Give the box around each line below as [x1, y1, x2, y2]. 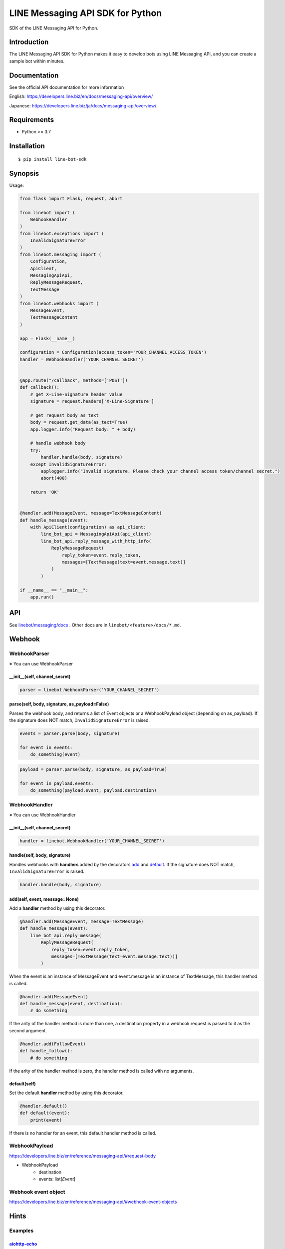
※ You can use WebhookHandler [9, 812, 76, 818]
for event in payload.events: [19, 780, 94, 786]
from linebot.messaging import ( [19, 251, 102, 257]
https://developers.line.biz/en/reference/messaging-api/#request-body [9, 1153, 156, 1159]
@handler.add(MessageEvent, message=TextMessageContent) [19, 510, 162, 516]
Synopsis [9, 169, 39, 177]
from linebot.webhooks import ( [19, 300, 99, 306]
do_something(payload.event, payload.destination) [30, 787, 157, 793]
